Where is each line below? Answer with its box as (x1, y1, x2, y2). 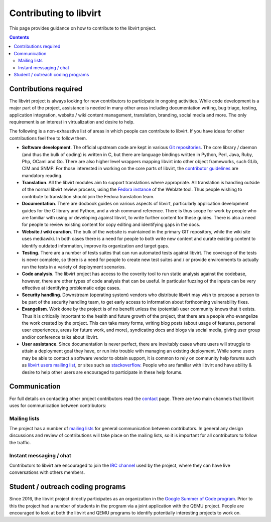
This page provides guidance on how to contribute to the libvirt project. (9, 25, 157, 31)
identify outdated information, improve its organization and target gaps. (22, 242, 169, 248)
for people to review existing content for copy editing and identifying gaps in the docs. (22, 221, 201, 228)
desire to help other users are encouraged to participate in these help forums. (22, 369, 183, 375)
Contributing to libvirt (9, 8, 101, 19)
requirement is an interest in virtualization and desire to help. (9, 118, 135, 125)
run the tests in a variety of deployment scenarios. (22, 264, 126, 270)
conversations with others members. (9, 469, 85, 475)
